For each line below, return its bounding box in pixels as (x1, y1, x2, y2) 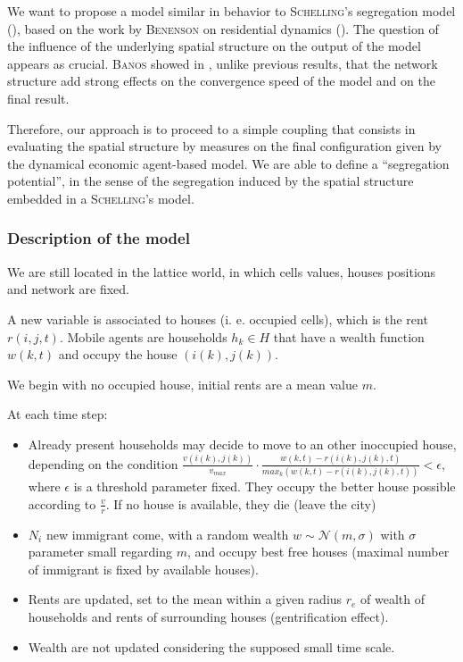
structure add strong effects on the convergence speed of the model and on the (7, 71, 435, 90)
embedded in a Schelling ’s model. (7, 189, 194, 207)
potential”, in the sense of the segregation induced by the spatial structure (7, 172, 414, 190)
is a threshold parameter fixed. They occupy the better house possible (73, 477, 456, 496)
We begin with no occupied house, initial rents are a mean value (7, 374, 359, 393)
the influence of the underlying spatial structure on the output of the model (7, 37, 421, 55)
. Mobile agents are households (59, 327, 227, 346)
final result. (7, 88, 70, 107)
